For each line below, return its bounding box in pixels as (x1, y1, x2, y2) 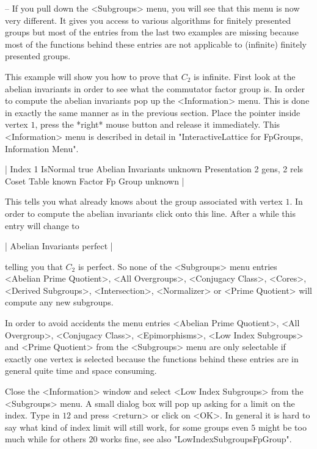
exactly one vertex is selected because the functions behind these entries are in (5, 352, 299, 365)
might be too (258, 420, 307, 433)
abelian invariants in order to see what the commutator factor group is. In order (5, 82, 305, 95)
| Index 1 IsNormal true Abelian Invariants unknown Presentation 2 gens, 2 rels (5, 162, 304, 175)
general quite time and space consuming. (5, 364, 157, 377)
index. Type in (5, 409, 60, 422)
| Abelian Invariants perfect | (5, 239, 113, 252)
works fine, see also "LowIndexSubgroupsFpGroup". (100, 433, 292, 445)
